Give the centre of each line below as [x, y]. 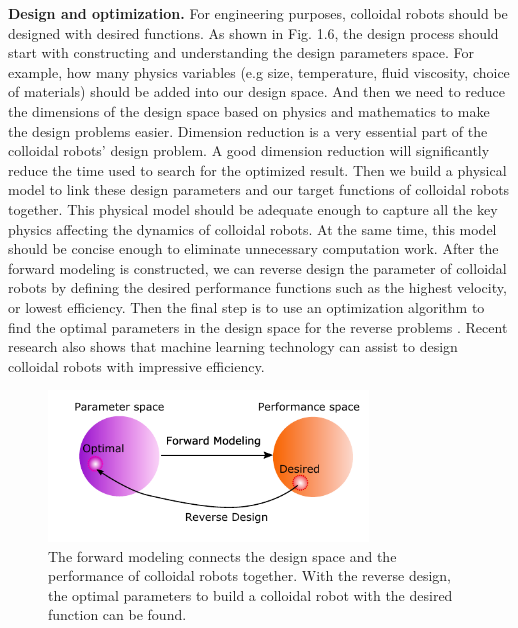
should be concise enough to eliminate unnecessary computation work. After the [253, 248]
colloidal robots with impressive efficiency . [136, 365]
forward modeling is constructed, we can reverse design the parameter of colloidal [257, 267]
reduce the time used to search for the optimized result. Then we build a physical [257, 169]
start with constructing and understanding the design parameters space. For [241, 52]
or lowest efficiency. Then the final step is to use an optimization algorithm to [246, 306]
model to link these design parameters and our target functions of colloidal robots [259, 189]
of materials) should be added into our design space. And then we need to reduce [257, 91]
